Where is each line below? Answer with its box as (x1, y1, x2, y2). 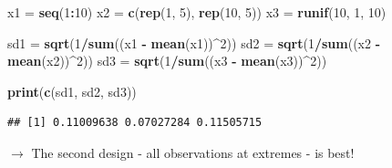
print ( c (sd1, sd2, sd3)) (7, 81, 137, 100)
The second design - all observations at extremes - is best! (31, 142, 355, 162)
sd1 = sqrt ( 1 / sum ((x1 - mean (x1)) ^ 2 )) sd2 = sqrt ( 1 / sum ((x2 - (7, 33, 381, 52)
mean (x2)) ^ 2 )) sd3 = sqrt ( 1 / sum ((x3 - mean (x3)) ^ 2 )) (7, 51, 327, 70)
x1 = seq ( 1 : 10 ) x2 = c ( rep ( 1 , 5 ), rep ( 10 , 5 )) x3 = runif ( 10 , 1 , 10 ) (7, 3, 387, 21)
